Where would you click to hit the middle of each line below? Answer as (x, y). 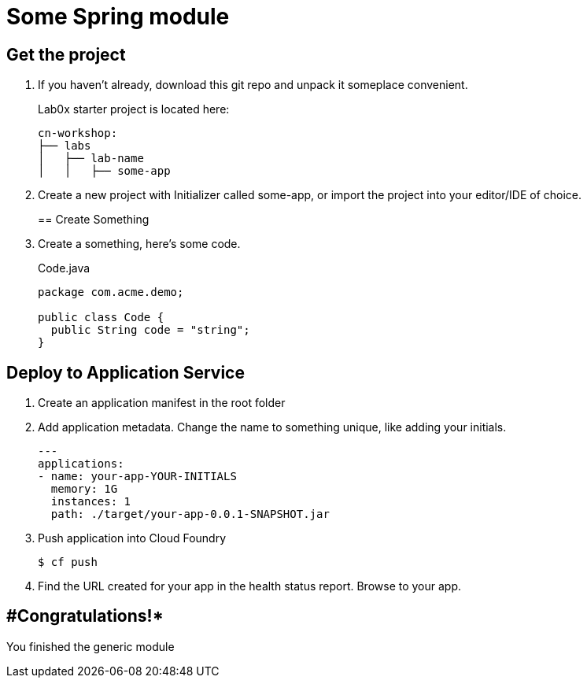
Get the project (66, 54)
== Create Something (94, 220)
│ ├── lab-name (91, 159)
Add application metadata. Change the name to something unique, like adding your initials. (272, 427)
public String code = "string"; (150, 330)
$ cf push (68, 562)
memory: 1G (84, 489)
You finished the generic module (90, 646)
